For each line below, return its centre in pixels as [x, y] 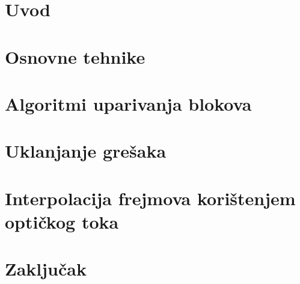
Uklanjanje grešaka [86, 151]
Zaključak [46, 269]
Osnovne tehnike [75, 56]
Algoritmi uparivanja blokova [128, 103]
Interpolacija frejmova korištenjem [150, 198]
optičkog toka [62, 221]
